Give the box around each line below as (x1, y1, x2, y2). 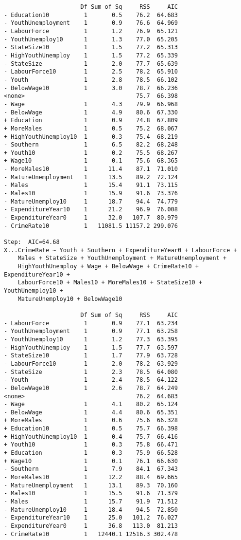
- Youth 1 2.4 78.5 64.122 (4, 376, 178, 384)
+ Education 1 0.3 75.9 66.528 (4, 449, 178, 457)
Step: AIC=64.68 (4, 239, 60, 246)
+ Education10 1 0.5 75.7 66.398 (4, 425, 178, 432)
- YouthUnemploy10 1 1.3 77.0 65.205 (4, 36, 178, 43)
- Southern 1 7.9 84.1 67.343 (4, 466, 178, 473)
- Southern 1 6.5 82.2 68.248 (4, 141, 178, 149)
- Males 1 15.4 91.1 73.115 (4, 182, 178, 189)
